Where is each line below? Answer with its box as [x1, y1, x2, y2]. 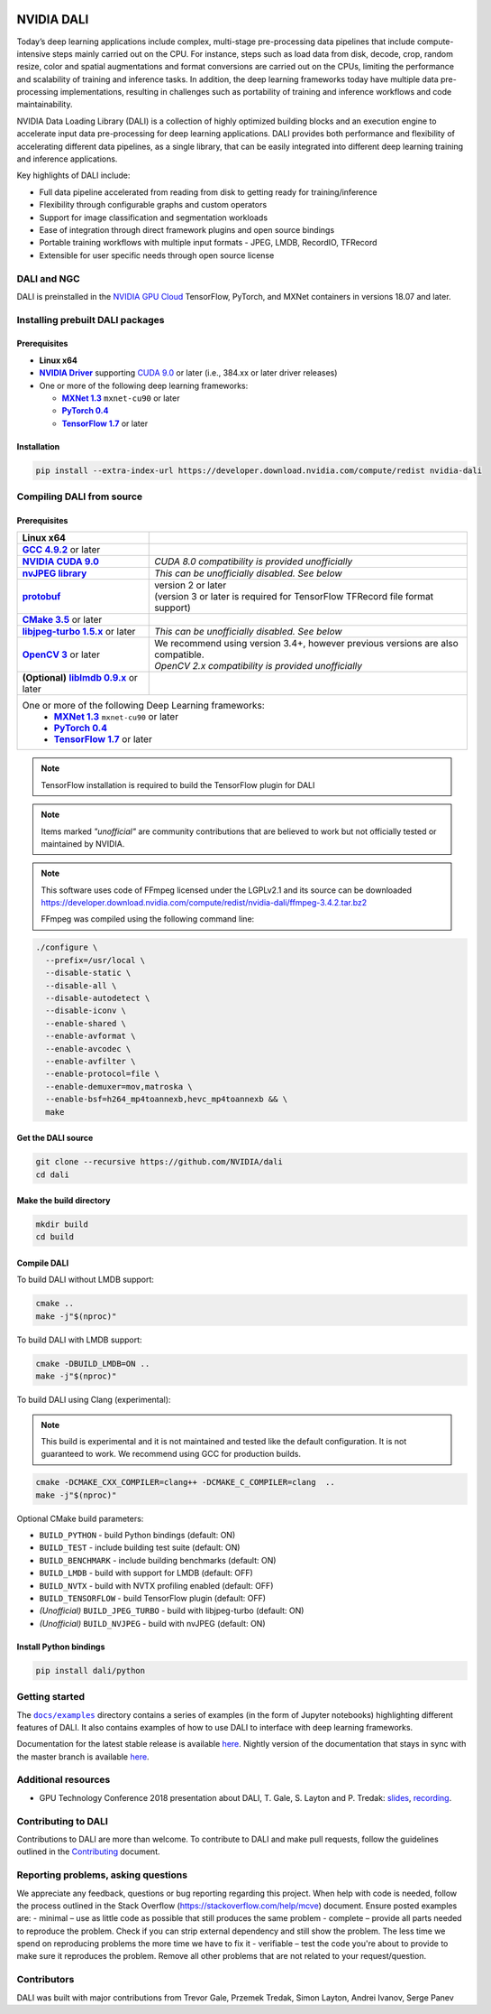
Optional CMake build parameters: [16, 1513, 144, 1524]
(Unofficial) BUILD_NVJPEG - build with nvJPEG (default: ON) [39, 1618, 266, 1629]
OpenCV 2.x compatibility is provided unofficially [154, 660, 362, 673]
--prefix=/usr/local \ [45, 955, 146, 965]
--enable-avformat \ [45, 1031, 136, 1042]
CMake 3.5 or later [22, 614, 103, 626]
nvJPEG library [22, 567, 87, 580]
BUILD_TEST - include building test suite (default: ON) [39, 1542, 241, 1553]
